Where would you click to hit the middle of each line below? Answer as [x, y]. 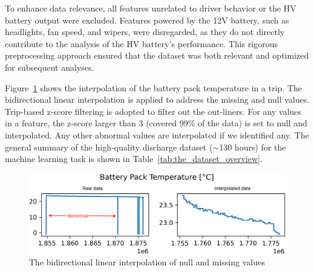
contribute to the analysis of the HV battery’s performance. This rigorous [141, 43]
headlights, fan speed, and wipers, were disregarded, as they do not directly [145, 32]
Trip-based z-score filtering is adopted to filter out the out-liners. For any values [153, 111]
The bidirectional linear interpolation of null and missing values [147, 262]
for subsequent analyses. [50, 67]
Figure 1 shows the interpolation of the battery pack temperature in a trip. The [154, 87]
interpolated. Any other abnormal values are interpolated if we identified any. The [157, 134]
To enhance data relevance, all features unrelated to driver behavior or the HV [151, 8]
